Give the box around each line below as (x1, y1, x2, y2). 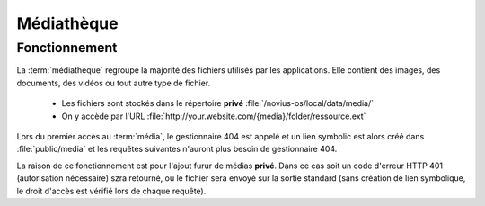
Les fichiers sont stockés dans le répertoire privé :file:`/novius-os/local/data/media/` (61, 98, 375, 109)
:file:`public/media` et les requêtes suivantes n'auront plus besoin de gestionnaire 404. (16, 144, 338, 155)
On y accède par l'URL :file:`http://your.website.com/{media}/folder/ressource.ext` (61, 111, 366, 121)
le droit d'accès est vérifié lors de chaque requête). (16, 185, 207, 196)
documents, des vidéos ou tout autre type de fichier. (16, 77, 211, 88)
